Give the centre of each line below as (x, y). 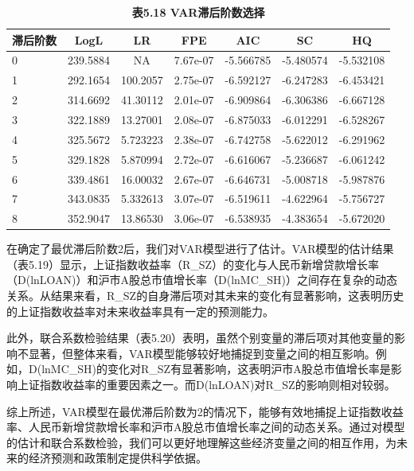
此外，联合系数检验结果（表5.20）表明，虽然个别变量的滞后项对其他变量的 (200, 338)
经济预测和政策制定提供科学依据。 (117, 458)
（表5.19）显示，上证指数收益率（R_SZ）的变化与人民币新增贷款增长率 (193, 264)
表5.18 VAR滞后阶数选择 (198, 12)
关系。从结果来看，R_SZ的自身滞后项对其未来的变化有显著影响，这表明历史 (205, 296)
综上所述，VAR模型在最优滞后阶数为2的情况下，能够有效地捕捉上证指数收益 (205, 411)
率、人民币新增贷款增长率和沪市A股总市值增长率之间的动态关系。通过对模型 (206, 427)
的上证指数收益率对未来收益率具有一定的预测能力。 (140, 311)
